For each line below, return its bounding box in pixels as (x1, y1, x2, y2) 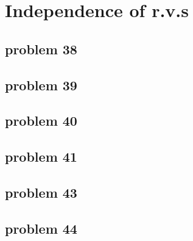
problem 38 (5, 39, 77, 58)
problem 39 (5, 75, 77, 94)
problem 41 (5, 147, 77, 166)
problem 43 (5, 182, 77, 201)
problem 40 (5, 111, 77, 130)
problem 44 (5, 218, 77, 237)
